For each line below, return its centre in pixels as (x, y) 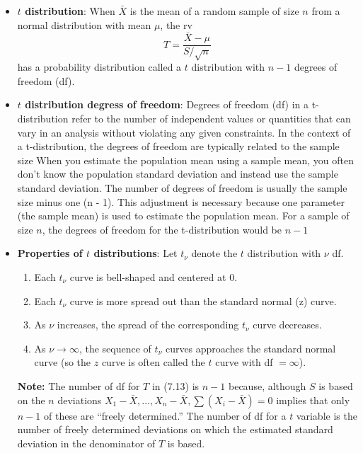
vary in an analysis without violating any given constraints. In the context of (184, 132)
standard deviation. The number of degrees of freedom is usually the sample (182, 187)
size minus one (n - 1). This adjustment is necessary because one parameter (181, 201)
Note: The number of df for (79, 385)
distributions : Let (136, 253)
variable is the (327, 415)
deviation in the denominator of (86, 443)
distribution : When (70, 11)
